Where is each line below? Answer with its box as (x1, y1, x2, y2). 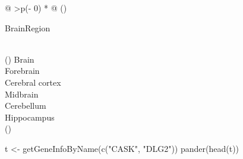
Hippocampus (5, 111, 55, 123)
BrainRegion (5, 21, 51, 34)
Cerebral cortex (5, 76, 61, 88)
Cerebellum (5, 99, 46, 112)
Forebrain (5, 64, 40, 77)
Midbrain (5, 87, 39, 100)
